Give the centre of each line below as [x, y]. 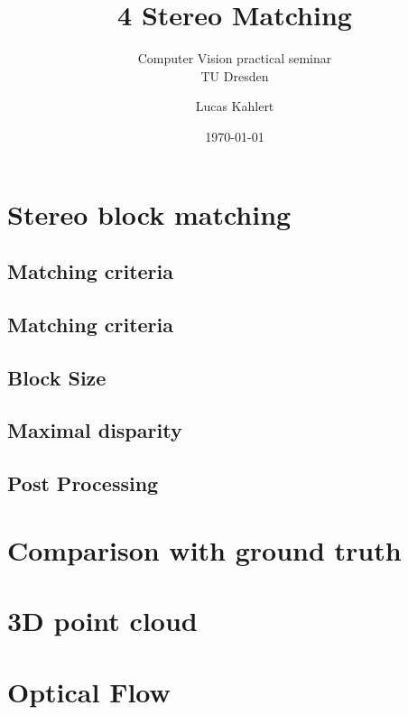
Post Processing [83, 483]
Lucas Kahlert [235, 106]
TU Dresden [235, 75]
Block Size [57, 377]
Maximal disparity [95, 430]
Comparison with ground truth [204, 549]
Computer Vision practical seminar [235, 58]
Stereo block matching [149, 214]
